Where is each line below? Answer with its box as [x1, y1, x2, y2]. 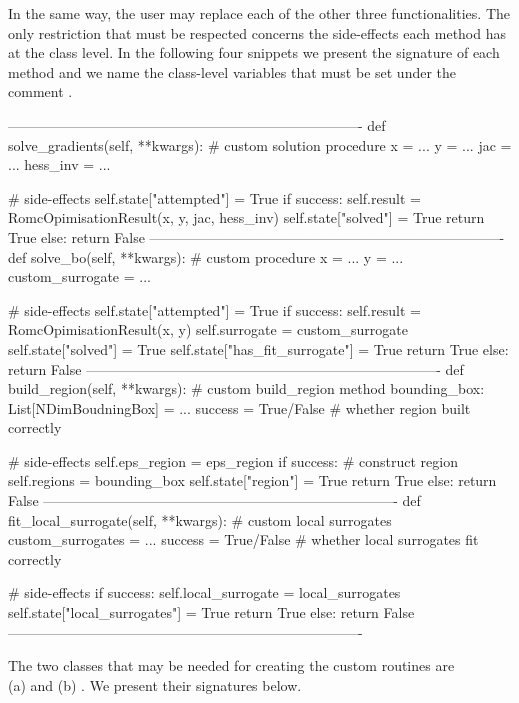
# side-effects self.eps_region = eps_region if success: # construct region [8, 450, 458, 471]
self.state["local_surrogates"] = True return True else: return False [8, 602, 415, 623]
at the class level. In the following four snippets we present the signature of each [8, 42, 500, 63]
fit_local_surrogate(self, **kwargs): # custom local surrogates [8, 509, 392, 530]
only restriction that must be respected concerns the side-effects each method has [8, 22, 507, 43]
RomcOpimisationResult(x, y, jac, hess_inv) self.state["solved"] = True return [8, 207, 485, 228]
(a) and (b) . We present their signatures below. [8, 674, 302, 695]
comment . [8, 81, 73, 102]
